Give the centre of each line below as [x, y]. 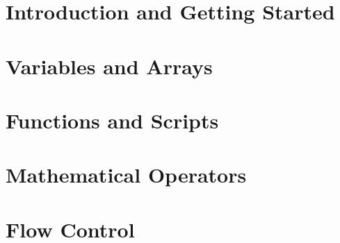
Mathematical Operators [126, 175]
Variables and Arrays [109, 66]
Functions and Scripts [112, 120]
